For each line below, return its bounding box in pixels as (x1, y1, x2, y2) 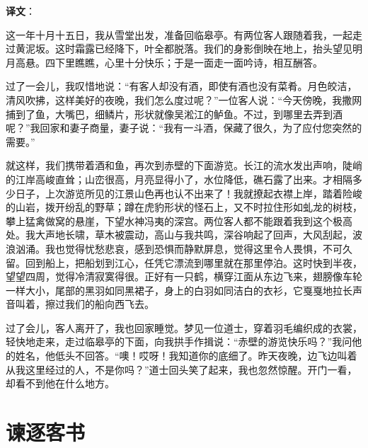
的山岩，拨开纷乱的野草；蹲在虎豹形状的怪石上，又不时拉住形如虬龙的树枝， (6, 200, 362, 214)
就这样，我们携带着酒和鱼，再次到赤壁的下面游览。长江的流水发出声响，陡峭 (6, 158, 362, 173)
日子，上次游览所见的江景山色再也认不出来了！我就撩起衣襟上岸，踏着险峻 (15, 185, 362, 200)
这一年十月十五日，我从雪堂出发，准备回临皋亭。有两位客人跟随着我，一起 (6, 27, 352, 42)
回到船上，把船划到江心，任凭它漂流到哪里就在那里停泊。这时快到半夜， (25, 255, 362, 270)
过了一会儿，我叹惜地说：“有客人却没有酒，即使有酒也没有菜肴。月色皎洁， (6, 79, 357, 93)
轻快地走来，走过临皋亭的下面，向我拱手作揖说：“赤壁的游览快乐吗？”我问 (6, 334, 352, 349)
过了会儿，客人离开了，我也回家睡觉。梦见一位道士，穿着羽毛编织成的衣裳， (6, 320, 362, 335)
